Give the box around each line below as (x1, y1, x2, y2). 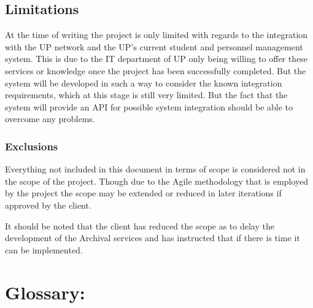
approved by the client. (5, 198, 91, 211)
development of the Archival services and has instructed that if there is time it (5, 231, 300, 244)
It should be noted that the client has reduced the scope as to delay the (5, 219, 274, 232)
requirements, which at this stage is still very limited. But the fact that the (5, 88, 288, 101)
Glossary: (5, 279, 85, 304)
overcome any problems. (5, 112, 95, 125)
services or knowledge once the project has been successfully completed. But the (5, 64, 306, 77)
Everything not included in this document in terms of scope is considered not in (5, 163, 306, 175)
